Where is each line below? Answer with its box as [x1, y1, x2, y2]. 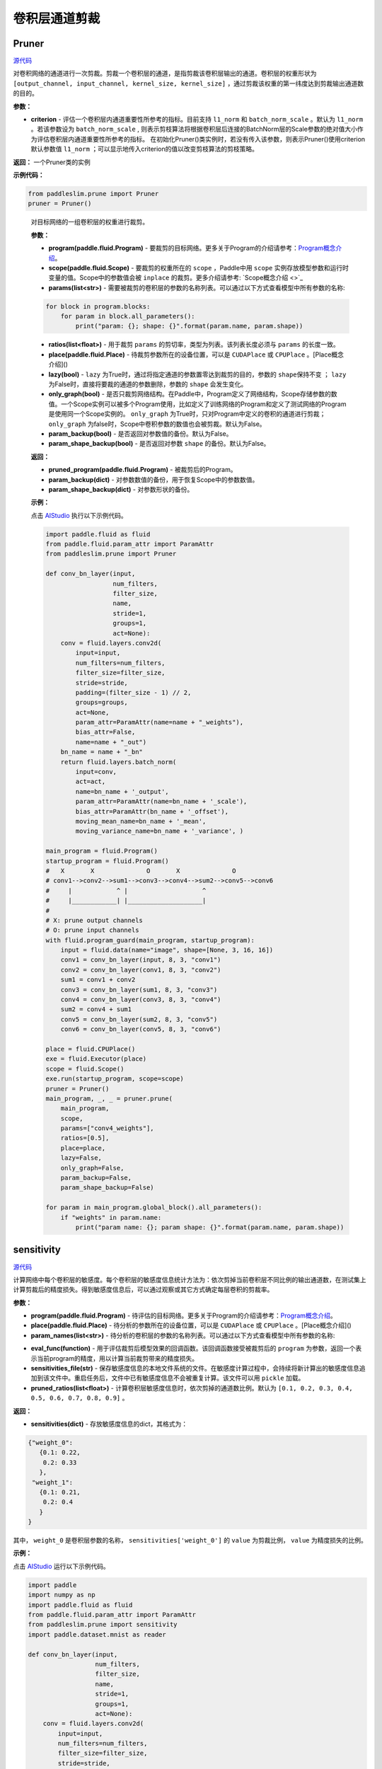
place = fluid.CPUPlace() [45, 1044, 136, 1053]
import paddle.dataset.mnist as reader [28, 1630, 166, 1638]
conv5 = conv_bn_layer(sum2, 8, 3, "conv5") [60, 1015, 218, 1023]
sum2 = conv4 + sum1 [60, 1005, 132, 1013]
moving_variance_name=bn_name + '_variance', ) [75, 827, 244, 835]
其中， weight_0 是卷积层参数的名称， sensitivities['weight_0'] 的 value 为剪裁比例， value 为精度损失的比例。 [13, 1536, 367, 1545]
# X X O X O [45, 867, 236, 875]
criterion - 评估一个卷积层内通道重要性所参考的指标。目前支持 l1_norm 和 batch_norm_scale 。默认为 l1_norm [30, 115, 364, 124]
